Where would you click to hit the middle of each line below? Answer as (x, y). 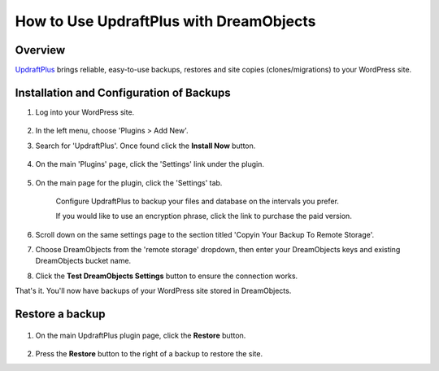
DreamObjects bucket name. (83, 261)
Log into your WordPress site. (85, 112)
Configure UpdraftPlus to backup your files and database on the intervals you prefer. (197, 201)
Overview (40, 50)
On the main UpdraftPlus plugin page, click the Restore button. (141, 335)
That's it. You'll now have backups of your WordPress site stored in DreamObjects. (153, 291)
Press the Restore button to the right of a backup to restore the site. (149, 354)
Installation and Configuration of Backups (123, 92)
